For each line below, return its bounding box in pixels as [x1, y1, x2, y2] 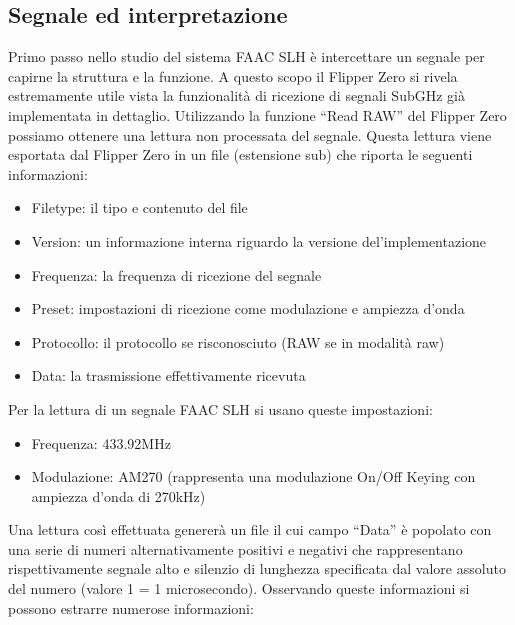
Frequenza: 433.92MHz [31, 432, 171, 453]
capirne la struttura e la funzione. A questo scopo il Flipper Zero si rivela [8, 65, 458, 86]
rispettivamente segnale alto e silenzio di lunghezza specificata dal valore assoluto [8, 558, 506, 579]
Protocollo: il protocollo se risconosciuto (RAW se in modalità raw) [31, 331, 445, 352]
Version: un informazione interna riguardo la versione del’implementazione [31, 230, 487, 251]
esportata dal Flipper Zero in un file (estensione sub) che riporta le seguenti [8, 144, 473, 165]
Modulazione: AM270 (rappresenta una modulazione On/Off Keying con [31, 466, 476, 487]
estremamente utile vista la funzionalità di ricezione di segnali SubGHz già [8, 85, 465, 106]
